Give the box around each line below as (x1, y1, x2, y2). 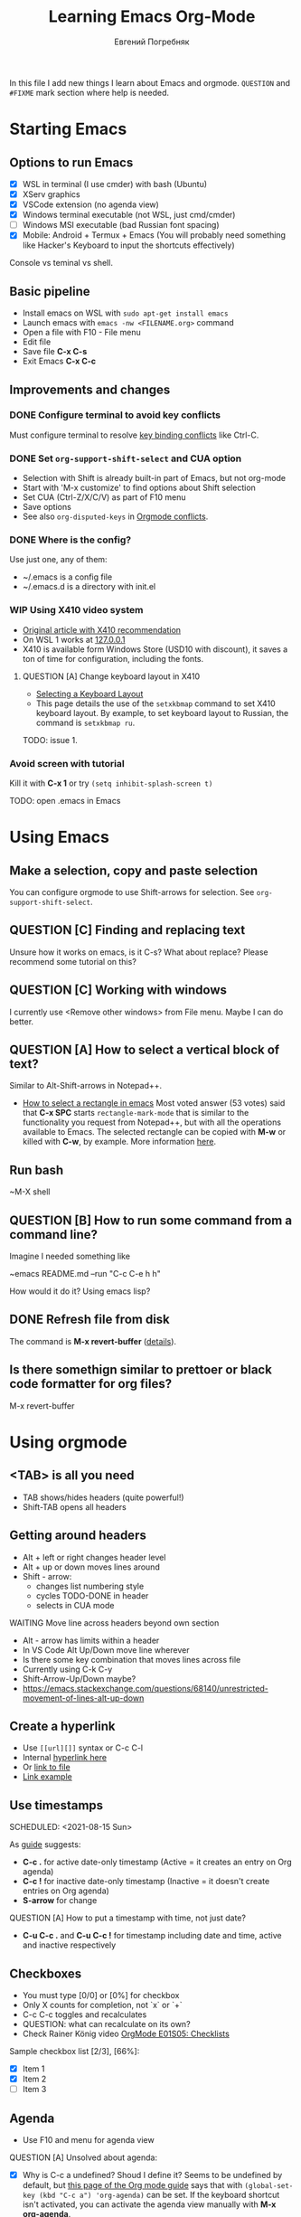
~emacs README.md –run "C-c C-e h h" (9, 1269, 161, 1279)
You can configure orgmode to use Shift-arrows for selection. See (9, 887, 255, 897)
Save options (22, 502, 72, 513)
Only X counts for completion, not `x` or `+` (22, 1999, 183, 2010)
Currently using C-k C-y (22, 1664, 113, 1675)
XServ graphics (22, 189, 80, 200)
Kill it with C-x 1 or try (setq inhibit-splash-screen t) (9, 778, 213, 788)
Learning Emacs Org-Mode (48, 6, 256, 27)
